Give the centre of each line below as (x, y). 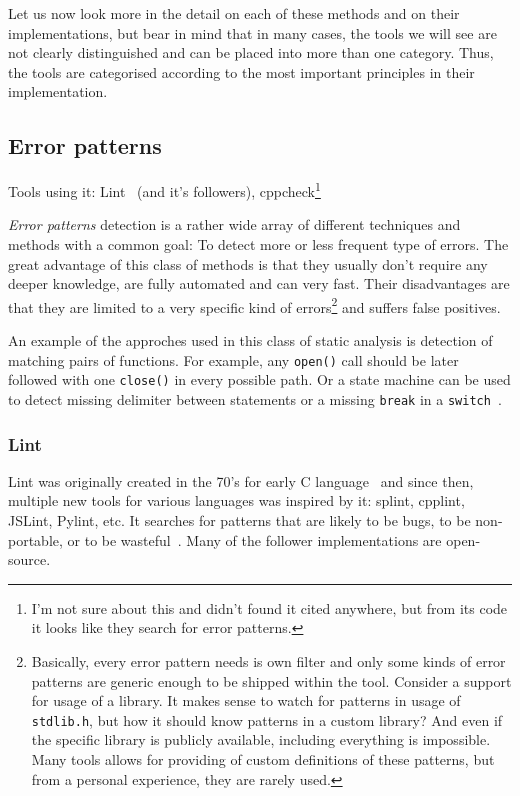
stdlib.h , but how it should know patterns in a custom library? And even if (267, 719)
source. (29, 559)
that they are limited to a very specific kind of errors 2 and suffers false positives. (254, 305)
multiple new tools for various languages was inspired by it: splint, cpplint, (236, 500)
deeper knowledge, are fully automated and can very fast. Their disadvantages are (259, 283)
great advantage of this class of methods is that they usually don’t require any (248, 263)
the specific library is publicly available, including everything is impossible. (261, 739)
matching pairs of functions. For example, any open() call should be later (233, 359)
